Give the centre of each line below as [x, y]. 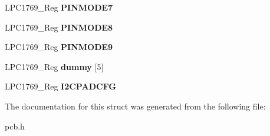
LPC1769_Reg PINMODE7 [59, 7]
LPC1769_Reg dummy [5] [54, 66]
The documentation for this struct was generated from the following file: [135, 106]
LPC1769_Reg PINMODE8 [59, 27]
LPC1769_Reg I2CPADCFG [61, 86]
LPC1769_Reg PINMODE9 [59, 47]
